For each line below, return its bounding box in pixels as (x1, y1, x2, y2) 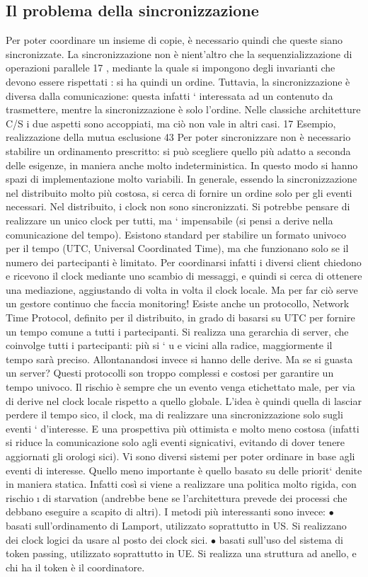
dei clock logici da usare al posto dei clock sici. (6, 532, 208, 547)
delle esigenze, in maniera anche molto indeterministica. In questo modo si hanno (6, 157, 358, 172)
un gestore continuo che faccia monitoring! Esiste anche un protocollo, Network (6, 296, 350, 311)
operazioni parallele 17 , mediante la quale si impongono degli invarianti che (6, 60, 335, 75)
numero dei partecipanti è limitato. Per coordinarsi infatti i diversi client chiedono (6, 254, 362, 269)
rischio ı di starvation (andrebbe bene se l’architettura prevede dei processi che (6, 490, 347, 505)
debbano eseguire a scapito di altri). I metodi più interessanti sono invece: (6, 504, 326, 519)
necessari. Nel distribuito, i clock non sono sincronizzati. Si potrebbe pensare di (6, 199, 350, 214)
